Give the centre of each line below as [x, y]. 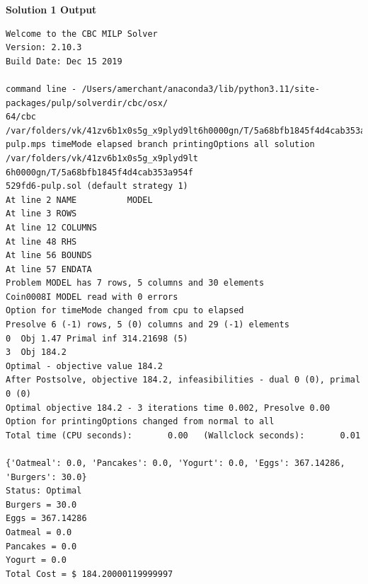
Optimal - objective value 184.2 [84, 366]
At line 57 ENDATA [49, 269]
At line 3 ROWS [41, 214]
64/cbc [21, 117]
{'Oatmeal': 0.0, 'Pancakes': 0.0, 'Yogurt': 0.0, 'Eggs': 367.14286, [176, 463]
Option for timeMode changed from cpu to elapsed [125, 311]
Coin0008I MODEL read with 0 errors [92, 297]
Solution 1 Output [51, 9]
